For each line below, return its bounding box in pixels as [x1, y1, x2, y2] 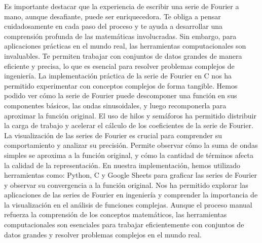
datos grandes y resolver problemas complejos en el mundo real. [4, 229, 202, 239]
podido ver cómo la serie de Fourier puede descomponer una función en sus [4, 90, 237, 101]
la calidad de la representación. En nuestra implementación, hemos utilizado [4, 159, 241, 170]
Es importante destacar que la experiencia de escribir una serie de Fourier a [4, 1, 239, 11]
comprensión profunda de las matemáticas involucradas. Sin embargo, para [4, 30, 237, 41]
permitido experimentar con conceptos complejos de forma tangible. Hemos [4, 80, 238, 91]
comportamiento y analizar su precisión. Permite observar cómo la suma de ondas [4, 140, 258, 150]
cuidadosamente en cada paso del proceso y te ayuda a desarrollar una [4, 21, 222, 31]
